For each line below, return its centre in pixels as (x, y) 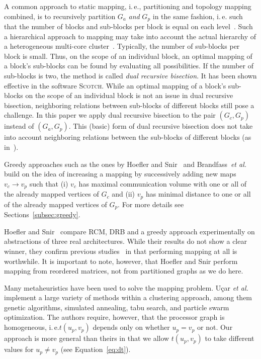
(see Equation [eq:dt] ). (96, 349)
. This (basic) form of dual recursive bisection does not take (161, 126)
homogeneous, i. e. (32, 327)
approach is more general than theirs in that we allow (87, 338)
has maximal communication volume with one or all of (162, 183)
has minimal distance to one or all (198, 194)
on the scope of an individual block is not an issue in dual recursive (129, 95)
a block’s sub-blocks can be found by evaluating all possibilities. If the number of (129, 66)
